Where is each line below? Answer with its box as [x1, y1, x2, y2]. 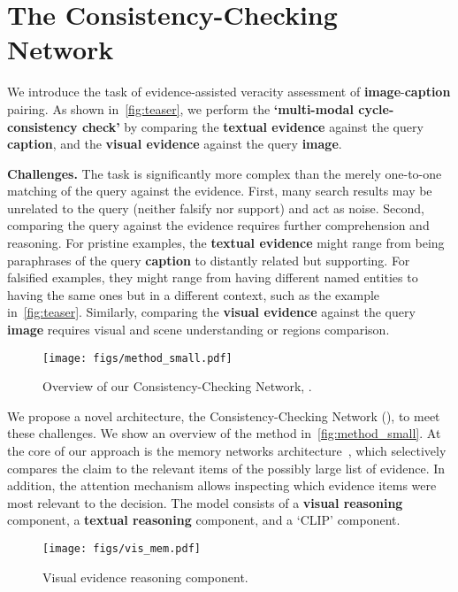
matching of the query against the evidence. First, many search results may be [7, 181, 432, 200]
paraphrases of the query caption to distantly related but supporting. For [7, 250, 410, 269]
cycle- [358, 99, 394, 118]
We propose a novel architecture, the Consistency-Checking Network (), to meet [7, 406, 440, 425]
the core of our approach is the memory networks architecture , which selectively [7, 442, 447, 460]
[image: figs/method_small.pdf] [42, 351, 233, 365]
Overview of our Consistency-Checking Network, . [42, 377, 312, 396]
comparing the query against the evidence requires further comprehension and [7, 216, 430, 234]
